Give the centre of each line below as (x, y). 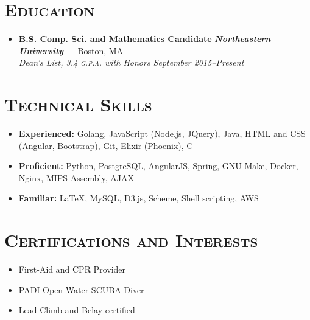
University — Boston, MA (71, 50)
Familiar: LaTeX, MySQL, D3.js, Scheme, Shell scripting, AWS (139, 198)
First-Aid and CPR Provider (72, 269)
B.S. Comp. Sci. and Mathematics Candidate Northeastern (145, 39)
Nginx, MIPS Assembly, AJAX (76, 177)
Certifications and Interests (131, 240)
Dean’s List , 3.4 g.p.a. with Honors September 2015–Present (131, 62)
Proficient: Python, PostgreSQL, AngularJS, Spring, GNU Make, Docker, (158, 166)
